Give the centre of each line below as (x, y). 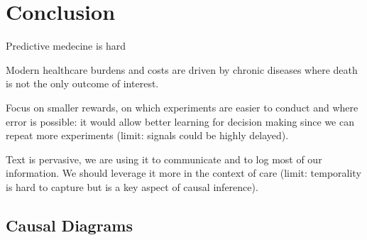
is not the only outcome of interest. (82, 83)
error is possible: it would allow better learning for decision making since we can (180, 121)
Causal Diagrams (70, 225)
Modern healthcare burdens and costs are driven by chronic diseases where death (182, 69)
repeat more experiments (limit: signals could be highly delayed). (147, 135)
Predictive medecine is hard (66, 46)
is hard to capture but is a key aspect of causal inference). (132, 186)
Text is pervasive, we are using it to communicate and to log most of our (164, 159)
